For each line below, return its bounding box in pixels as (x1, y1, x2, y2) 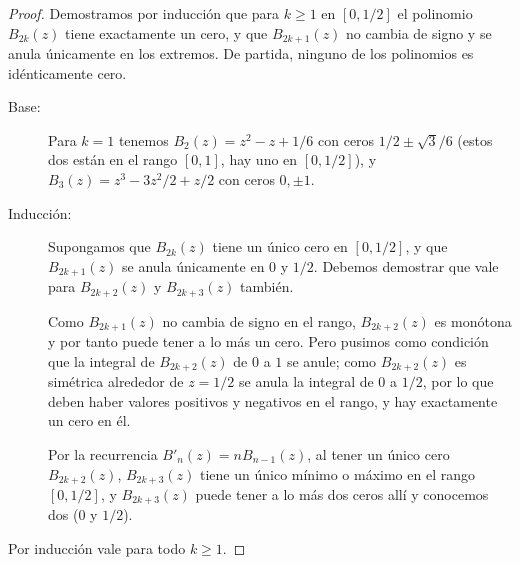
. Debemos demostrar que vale (313, 255, 499, 276)
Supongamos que (48, 236, 151, 257)
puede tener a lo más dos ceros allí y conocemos (195, 484, 489, 505)
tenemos (118, 129, 169, 150)
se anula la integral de (239, 371, 374, 392)
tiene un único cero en (212, 236, 348, 257)
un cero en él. (48, 410, 131, 431)
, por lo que (422, 371, 494, 392)
